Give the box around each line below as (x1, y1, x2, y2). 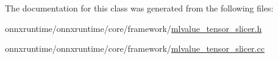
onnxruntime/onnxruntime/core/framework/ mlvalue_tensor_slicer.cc (5, 42, 265, 55)
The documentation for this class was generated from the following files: (5, 2, 274, 14)
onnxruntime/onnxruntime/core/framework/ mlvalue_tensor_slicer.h (5, 22, 262, 34)
